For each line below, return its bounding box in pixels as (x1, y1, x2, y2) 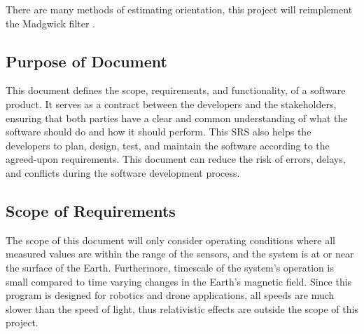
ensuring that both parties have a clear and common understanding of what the (6, 110, 348, 125)
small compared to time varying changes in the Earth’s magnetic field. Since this (6, 274, 352, 288)
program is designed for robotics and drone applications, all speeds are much (6, 288, 335, 302)
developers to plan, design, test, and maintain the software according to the (6, 138, 330, 152)
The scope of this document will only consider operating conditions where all (6, 232, 335, 247)
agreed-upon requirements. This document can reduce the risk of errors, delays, (6, 152, 346, 166)
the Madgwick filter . (6, 15, 96, 30)
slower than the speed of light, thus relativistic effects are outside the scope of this (6, 301, 358, 316)
